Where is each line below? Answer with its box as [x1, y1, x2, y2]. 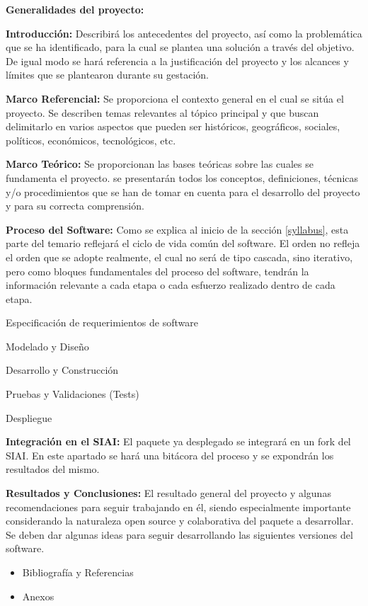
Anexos [22, 588, 54, 603]
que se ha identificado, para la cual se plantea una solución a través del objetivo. [6, 40, 355, 55]
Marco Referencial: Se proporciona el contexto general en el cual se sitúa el [6, 91, 344, 105]
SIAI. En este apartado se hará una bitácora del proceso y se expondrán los [6, 447, 334, 462]
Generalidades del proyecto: [6, 2, 144, 16]
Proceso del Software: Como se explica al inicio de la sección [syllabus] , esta [6, 222, 349, 236]
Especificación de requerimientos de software [6, 315, 198, 330]
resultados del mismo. [6, 462, 100, 476]
